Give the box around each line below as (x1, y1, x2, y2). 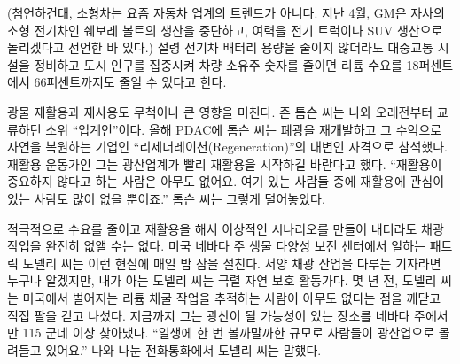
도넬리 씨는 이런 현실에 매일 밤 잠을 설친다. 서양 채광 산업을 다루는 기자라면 (22, 253, 441, 272)
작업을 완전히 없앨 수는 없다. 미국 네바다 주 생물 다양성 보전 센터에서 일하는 (7, 236, 425, 255)
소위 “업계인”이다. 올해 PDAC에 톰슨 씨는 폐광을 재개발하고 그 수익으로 (45, 120, 442, 138)
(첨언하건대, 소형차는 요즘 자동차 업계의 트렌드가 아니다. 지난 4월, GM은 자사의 (7, 4, 445, 21)
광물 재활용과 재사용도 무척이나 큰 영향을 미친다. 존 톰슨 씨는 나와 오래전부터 (7, 102, 433, 120)
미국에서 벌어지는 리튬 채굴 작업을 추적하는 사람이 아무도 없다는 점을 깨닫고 (22, 288, 441, 306)
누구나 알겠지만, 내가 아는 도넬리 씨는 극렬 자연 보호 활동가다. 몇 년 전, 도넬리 (7, 271, 437, 290)
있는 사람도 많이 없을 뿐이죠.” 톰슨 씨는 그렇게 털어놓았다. (7, 189, 325, 207)
